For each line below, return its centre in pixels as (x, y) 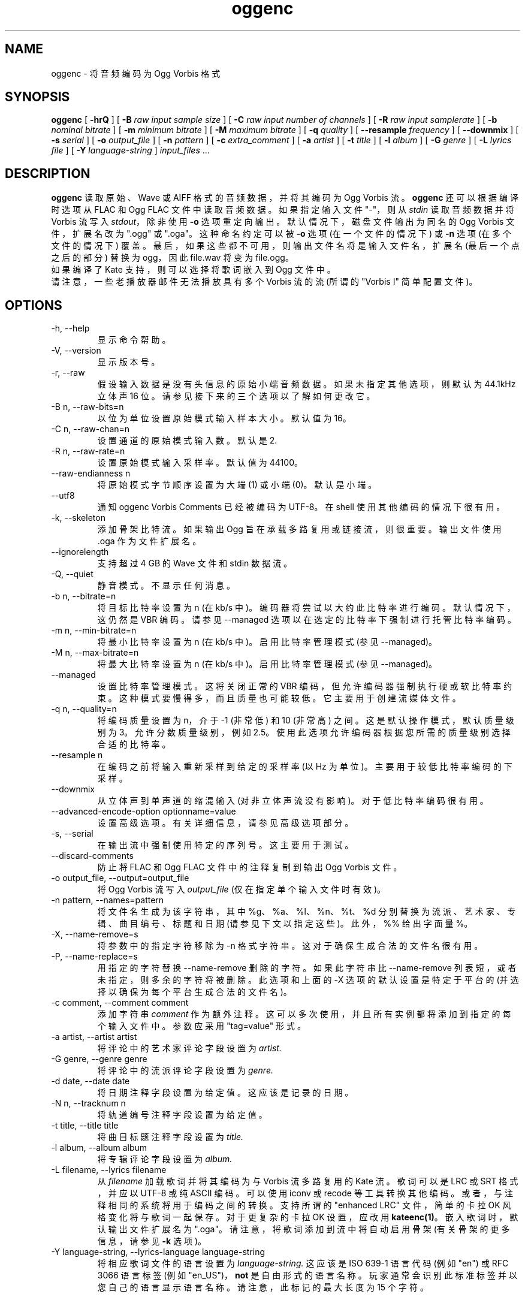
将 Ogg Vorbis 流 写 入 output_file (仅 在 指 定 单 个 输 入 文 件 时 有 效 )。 (242, 889)
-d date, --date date (90, 1081)
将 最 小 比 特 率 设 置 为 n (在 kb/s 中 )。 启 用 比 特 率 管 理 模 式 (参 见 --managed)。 (267, 642)
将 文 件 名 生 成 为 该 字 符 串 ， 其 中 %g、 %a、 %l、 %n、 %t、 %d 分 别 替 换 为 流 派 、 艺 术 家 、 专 (307, 912)
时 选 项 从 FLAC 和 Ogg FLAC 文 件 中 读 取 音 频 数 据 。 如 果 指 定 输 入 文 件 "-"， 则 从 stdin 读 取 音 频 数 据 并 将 (283, 210)
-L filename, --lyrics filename (109, 1170)
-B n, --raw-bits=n (87, 407)
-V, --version (76, 351)
